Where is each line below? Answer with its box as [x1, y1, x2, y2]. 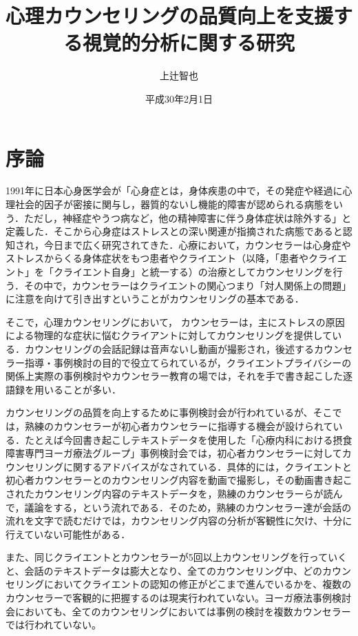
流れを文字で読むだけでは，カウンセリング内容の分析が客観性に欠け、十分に [6, 513, 352, 528]
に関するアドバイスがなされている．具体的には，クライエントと [63, 459, 352, 473]
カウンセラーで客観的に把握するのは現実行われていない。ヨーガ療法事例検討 [6, 591, 352, 605]
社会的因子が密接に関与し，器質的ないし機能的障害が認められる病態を [14, 197, 333, 212]
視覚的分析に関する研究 [82, 28, 295, 57]
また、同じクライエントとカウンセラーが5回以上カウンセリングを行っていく [6, 550, 348, 564]
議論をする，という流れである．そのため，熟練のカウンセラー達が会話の [24, 500, 352, 514]
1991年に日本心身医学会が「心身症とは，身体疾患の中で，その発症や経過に [6, 183, 343, 198]
